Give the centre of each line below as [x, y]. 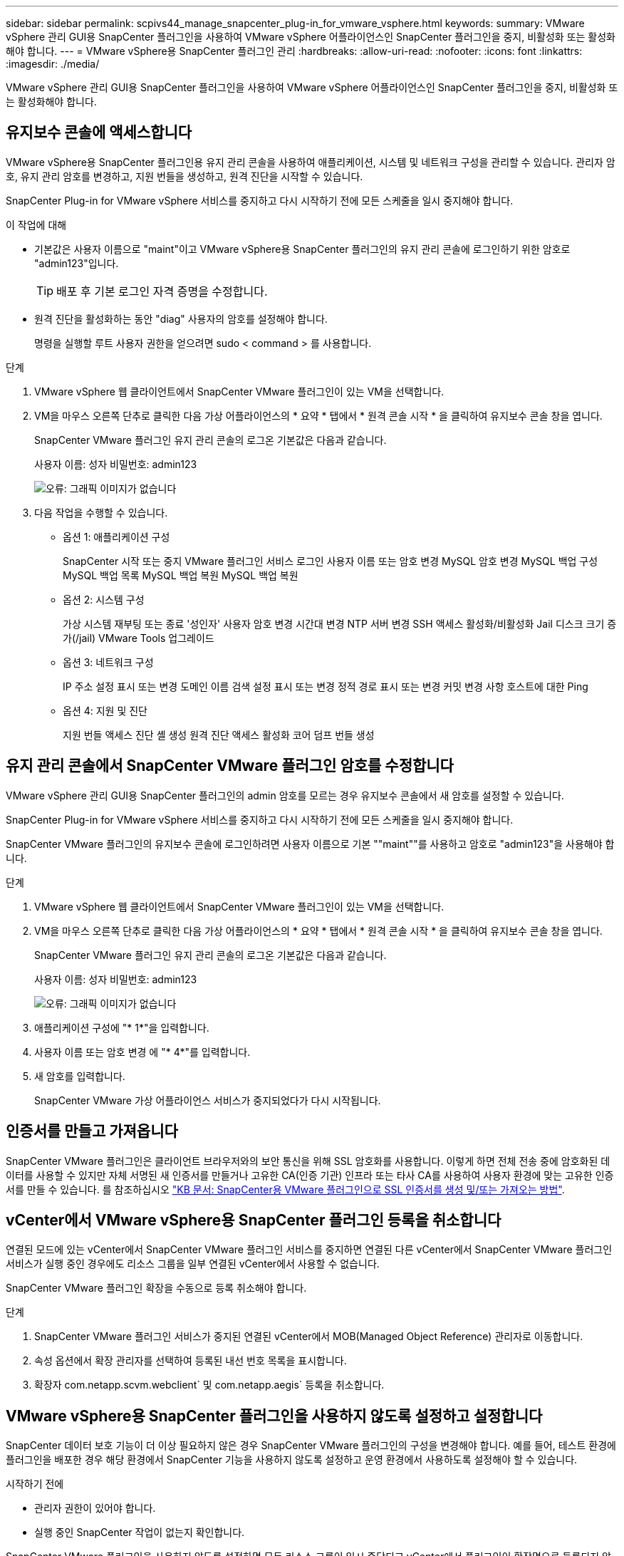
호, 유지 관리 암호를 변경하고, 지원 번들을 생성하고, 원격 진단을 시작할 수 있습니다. [184, 176]
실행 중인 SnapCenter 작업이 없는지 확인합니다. [140, 1532]
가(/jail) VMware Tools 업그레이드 [139, 638]
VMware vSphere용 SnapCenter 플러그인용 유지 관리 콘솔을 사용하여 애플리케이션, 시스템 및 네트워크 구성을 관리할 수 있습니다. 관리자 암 [311, 162]
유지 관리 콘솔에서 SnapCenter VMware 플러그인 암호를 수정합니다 [230, 766]
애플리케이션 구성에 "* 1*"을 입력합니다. [122, 1027]
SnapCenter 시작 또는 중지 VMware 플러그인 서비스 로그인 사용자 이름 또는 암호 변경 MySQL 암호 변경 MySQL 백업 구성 [331, 561]
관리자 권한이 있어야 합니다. [95, 1508]
